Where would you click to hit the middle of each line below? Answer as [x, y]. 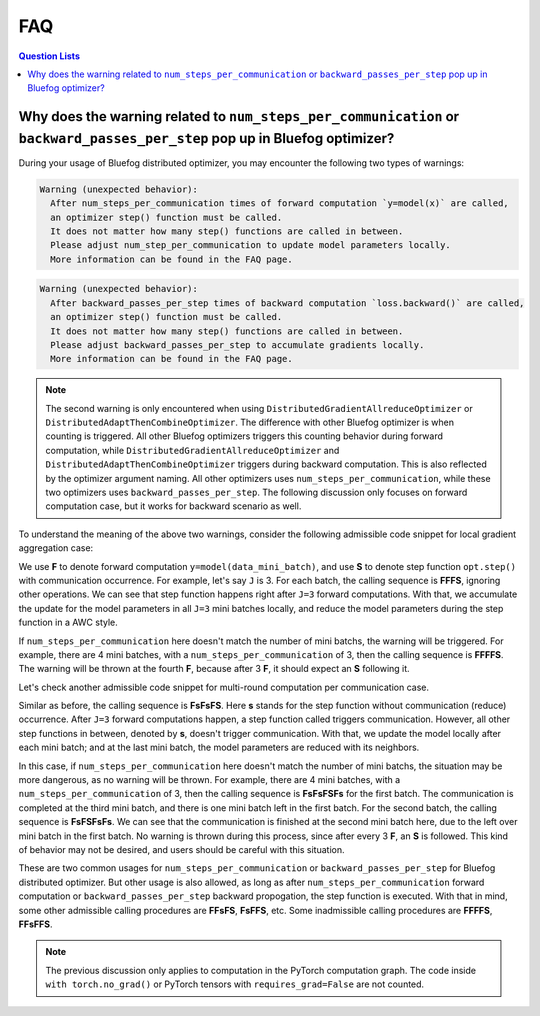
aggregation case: [56, 548]
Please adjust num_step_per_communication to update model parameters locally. [251, 245]
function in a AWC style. [68, 622]
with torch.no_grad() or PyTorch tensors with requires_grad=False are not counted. [235, 984]
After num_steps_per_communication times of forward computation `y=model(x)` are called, [279, 203]
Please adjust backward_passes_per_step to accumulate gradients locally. [237, 344]
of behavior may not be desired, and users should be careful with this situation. [181, 849]
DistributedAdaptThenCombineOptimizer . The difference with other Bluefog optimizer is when [250, 422]
